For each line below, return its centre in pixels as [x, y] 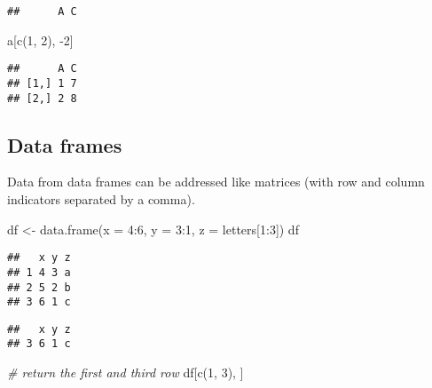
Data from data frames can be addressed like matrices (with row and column [216, 182]
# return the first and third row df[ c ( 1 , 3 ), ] [126, 372]
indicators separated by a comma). [101, 199]
